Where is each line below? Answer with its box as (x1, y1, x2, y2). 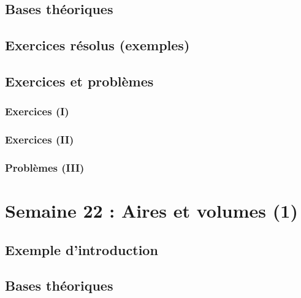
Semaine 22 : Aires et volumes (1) (5, 198, 298, 223)
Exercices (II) (5, 132, 74, 147)
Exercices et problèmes (5, 71, 154, 90)
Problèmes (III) (5, 159, 85, 175)
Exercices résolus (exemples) (5, 36, 190, 55)
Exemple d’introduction (5, 240, 158, 259)
